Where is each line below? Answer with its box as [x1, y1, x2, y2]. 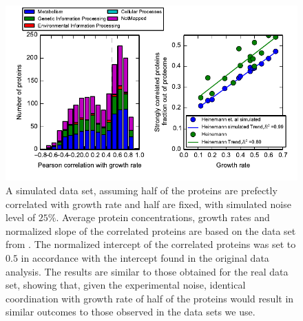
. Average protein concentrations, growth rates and [56, 210, 270, 225]
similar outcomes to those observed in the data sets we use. [6, 304, 255, 319]
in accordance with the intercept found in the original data [21, 250, 269, 265]
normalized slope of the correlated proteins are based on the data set [6, 223, 296, 238]
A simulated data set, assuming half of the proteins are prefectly [6, 183, 278, 197]
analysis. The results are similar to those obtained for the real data [6, 264, 289, 278]
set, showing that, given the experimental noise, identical [6, 278, 246, 292]
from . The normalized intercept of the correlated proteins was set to [6, 237, 296, 251]
